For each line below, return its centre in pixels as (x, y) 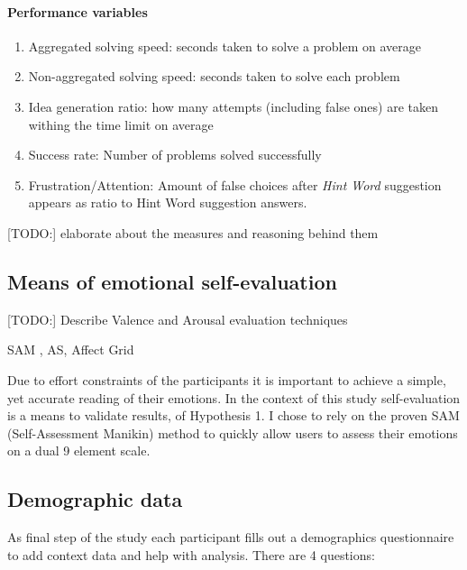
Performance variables (78, 11)
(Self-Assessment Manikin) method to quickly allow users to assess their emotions (233, 432)
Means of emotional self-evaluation (172, 281)
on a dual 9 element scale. (79, 450)
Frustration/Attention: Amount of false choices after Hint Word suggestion (235, 184)
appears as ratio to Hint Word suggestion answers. (168, 202)
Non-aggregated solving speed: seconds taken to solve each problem (214, 76)
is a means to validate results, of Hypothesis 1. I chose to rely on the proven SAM (233, 415)
